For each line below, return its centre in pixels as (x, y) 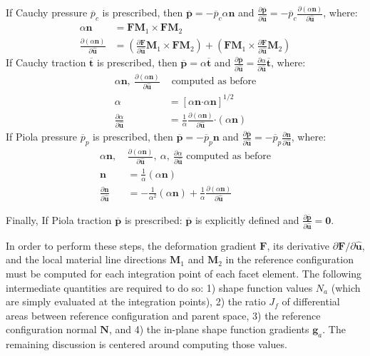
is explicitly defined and (247, 219)
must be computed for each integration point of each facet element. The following (184, 273)
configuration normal (51, 329)
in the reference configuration (289, 259)
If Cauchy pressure (47, 12)
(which (346, 287)
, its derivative (298, 245)
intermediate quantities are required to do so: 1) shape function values (159, 287)
